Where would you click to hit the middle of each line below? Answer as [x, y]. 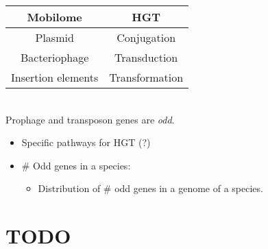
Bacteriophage [54, 57]
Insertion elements [55, 77]
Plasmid [54, 37]
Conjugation [146, 37]
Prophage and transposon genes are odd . [90, 119]
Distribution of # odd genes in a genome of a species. [150, 188]
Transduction [146, 57]
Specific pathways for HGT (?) [86, 142]
